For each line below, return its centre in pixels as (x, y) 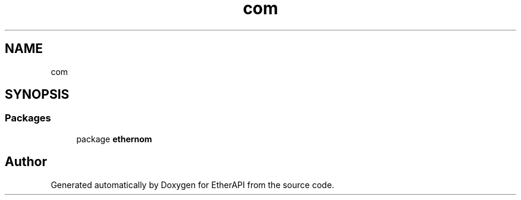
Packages (28, 118)
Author (26, 162)
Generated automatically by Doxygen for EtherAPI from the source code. (192, 185)
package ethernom (114, 139)
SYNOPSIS (37, 95)
